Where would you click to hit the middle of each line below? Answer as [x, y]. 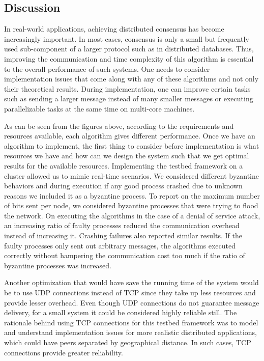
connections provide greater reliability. [64, 352]
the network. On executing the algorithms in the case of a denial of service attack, [132, 215]
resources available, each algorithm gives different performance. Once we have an [130, 136]
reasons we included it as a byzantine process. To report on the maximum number [132, 195]
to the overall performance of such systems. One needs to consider [107, 68]
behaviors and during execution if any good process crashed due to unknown [123, 186]
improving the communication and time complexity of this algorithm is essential [129, 58]
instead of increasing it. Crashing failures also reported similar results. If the [123, 235]
